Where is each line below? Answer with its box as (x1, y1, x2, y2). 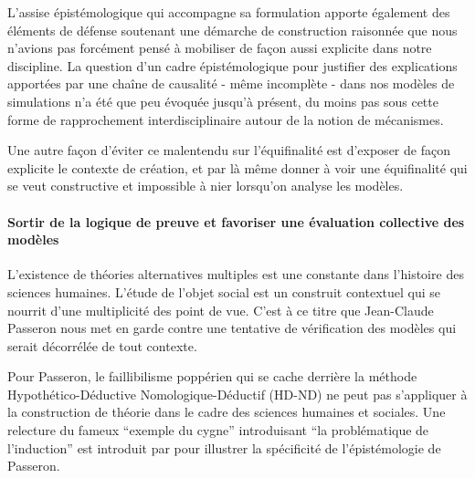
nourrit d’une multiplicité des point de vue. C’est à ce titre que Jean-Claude (7, 300, 434, 319)
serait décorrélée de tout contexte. (7, 336, 197, 355)
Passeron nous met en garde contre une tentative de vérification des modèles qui (7, 318, 457, 338)
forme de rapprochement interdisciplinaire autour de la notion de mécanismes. (7, 109, 444, 129)
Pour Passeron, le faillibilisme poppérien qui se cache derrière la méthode (7, 367, 417, 386)
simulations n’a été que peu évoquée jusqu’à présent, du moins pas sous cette (7, 91, 438, 110)
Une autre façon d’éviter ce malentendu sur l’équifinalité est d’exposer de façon (7, 140, 450, 160)
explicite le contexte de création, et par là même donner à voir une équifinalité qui (7, 158, 468, 177)
